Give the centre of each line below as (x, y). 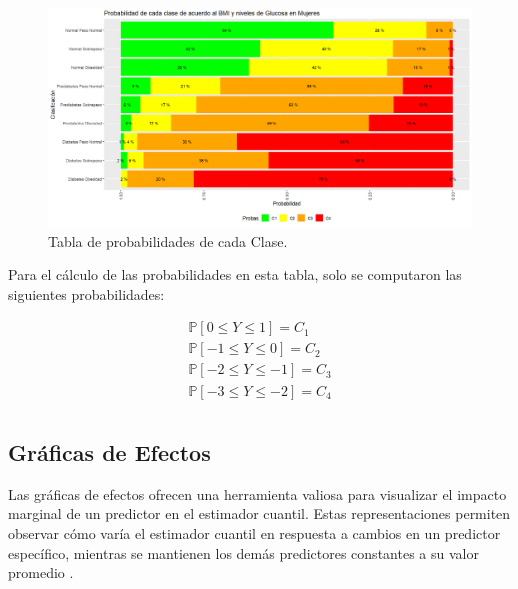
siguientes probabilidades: (86, 293)
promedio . (41, 572)
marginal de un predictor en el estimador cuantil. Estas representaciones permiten (259, 513)
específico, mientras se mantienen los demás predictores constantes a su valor (243, 552)
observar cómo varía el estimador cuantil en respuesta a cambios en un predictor (254, 532)
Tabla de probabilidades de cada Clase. (168, 240)
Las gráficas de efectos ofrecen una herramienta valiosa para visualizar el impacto (257, 493)
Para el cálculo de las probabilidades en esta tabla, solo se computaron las (235, 274)
